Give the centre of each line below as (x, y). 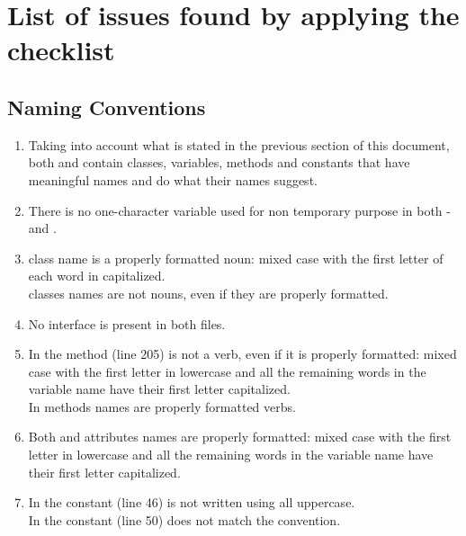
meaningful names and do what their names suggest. (173, 179)
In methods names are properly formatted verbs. (162, 406)
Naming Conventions (107, 107)
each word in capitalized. (97, 276)
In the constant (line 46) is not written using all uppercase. (192, 502)
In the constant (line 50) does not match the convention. (184, 519)
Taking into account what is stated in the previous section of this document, (239, 144)
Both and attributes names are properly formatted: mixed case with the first (240, 437)
